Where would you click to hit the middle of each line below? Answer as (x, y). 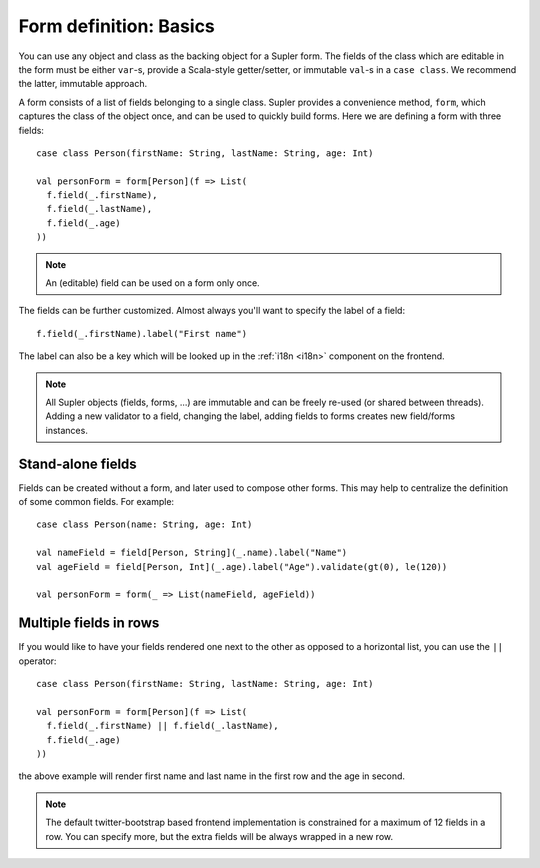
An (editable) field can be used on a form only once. (152, 283)
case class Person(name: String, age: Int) (144, 524)
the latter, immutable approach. (83, 84)
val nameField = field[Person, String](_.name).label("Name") (192, 553)
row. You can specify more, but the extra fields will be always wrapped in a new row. (219, 836)
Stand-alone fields (77, 463)
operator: (37, 661)
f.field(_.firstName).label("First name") (142, 333)
